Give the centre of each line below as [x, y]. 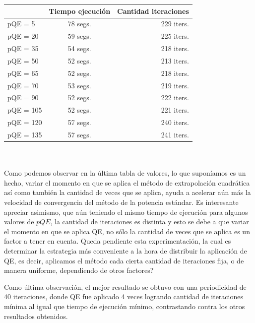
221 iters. [175, 110]
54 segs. [79, 48]
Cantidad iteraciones [153, 11]
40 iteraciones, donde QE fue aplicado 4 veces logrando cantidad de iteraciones [124, 296]
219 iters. [175, 85]
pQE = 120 [25, 122]
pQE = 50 [23, 60]
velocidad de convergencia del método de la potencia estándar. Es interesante [121, 202]
